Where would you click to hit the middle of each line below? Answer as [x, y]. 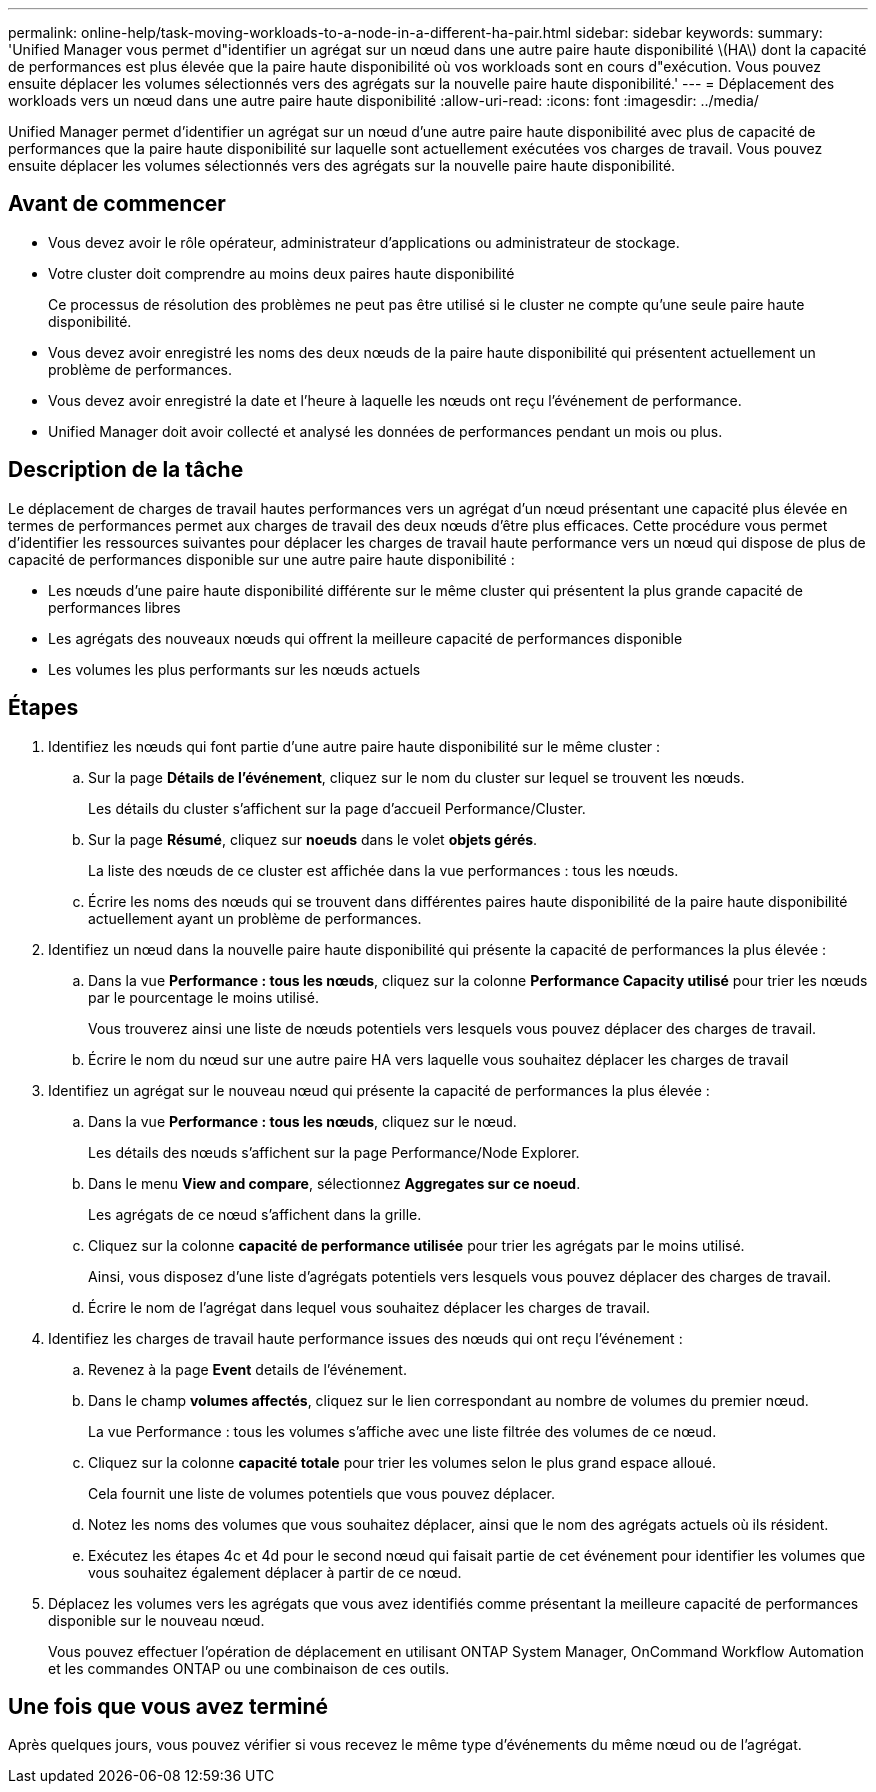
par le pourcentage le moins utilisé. [203, 997]
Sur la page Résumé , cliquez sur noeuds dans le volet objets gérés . [313, 839]
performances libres [114, 607]
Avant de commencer [117, 204]
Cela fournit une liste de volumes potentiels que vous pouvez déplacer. [321, 1493]
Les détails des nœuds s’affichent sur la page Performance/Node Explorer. [334, 1152]
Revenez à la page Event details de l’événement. [247, 1369]
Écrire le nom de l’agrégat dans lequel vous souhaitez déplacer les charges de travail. [369, 1307]
